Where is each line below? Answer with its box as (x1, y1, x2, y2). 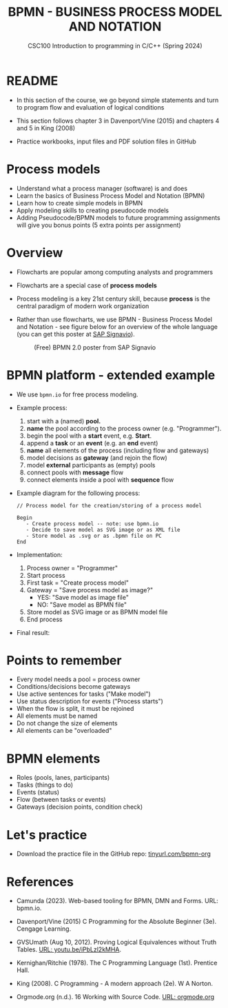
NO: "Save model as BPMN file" (37, 601, 127, 609)
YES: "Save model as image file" (37, 593, 129, 601)
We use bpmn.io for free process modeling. (16, 390, 138, 399)
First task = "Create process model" (26, 578, 129, 587)
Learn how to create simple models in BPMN (16, 199, 143, 207)
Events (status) (16, 788, 60, 796)
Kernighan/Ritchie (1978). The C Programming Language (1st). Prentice (16, 959, 218, 967)
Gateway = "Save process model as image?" (26, 585, 153, 594)
